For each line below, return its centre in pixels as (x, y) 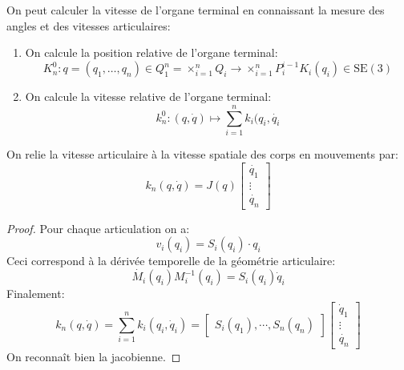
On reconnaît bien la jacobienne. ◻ (94, 356)
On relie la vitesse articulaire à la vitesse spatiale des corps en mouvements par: (202, 154)
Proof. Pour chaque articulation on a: (98, 228)
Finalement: (36, 294)
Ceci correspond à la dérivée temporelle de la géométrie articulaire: (171, 261)
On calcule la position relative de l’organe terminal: (151, 52)
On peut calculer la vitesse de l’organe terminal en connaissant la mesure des (196, 10)
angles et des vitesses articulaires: (89, 25)
